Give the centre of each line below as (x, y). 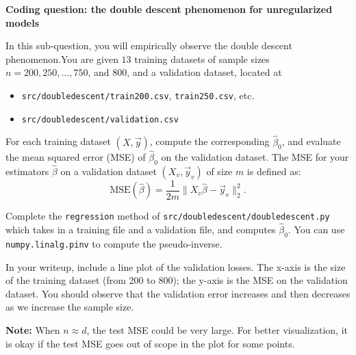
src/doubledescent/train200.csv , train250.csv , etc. (138, 95)
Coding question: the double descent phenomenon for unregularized (169, 9)
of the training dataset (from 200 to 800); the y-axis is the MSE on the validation (177, 280)
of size (219, 171)
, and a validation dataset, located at (204, 72)
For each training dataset (58, 141)
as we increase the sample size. (70, 307)
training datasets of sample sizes (202, 58)
